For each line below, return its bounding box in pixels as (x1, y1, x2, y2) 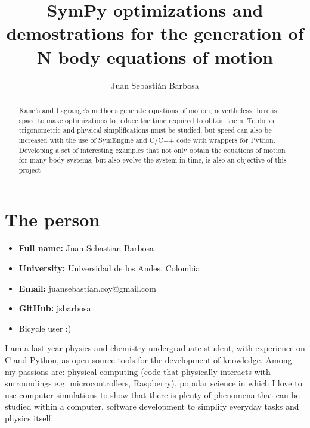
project (18, 164, 41, 174)
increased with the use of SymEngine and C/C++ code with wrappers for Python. (18, 135, 275, 145)
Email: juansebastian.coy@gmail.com (18, 282, 156, 294)
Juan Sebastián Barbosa (111, 79, 199, 91)
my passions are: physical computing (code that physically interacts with (5, 365, 271, 377)
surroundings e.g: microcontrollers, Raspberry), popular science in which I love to (5, 377, 302, 389)
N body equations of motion (36, 44, 274, 68)
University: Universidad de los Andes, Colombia (18, 262, 200, 274)
